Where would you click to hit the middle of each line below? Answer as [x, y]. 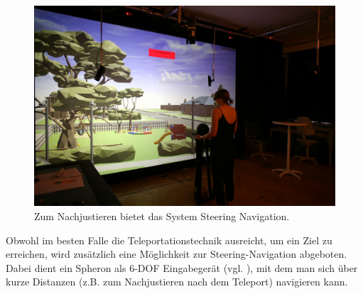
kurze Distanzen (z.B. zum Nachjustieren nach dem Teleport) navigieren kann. [177, 282]
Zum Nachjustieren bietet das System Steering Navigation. [162, 216]
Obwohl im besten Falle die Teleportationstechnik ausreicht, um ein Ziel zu [169, 240]
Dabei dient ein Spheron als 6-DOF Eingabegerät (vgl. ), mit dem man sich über [182, 267]
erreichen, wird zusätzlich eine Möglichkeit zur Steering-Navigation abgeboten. [177, 254]
